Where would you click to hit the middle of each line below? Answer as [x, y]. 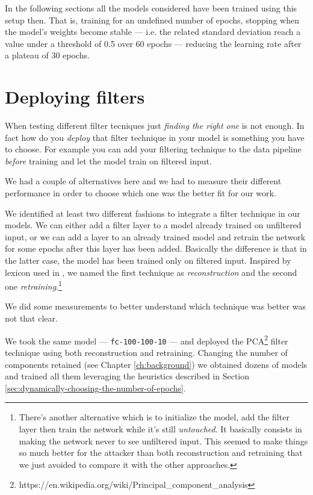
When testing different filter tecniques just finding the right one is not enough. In [155, 126]
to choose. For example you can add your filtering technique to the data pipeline [153, 149]
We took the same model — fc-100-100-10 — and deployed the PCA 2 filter [147, 340]
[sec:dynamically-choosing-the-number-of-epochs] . [95, 388]
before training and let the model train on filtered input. [108, 160]
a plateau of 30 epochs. [47, 55]
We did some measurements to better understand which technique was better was [155, 306]
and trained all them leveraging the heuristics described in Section [127, 376]
